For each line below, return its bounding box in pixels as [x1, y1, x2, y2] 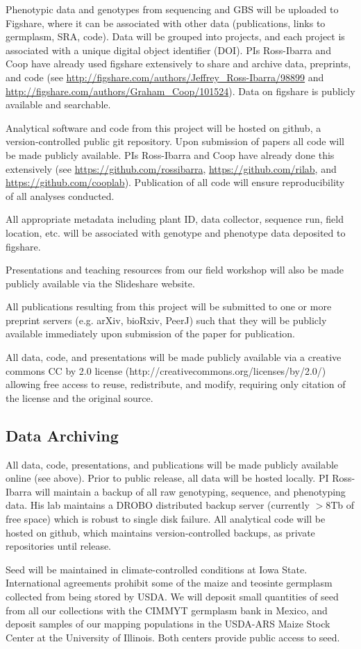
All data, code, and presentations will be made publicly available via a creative [6, 350, 342, 364]
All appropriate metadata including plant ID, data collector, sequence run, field [6, 212, 344, 226]
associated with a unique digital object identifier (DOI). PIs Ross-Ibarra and [6, 42, 331, 57]
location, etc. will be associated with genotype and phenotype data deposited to [6, 225, 346, 239]
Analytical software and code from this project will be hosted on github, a [6, 120, 321, 135]
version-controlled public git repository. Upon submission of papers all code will [6, 134, 344, 149]
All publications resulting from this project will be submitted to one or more [6, 299, 332, 314]
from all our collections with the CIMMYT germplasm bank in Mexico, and [6, 602, 328, 617]
